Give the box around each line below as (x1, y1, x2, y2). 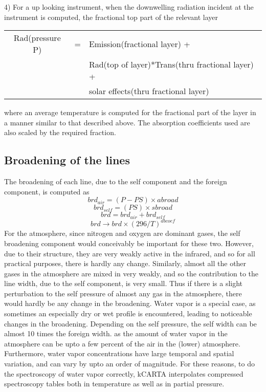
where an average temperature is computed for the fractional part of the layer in (4, 107, 256, 118)
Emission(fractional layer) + (88, 37, 190, 50)
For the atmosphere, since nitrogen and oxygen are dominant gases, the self (4, 228, 240, 238)
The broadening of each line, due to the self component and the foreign (4, 176, 227, 187)
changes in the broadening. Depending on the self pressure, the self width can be (4, 318, 257, 329)
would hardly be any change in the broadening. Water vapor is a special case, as (4, 298, 256, 309)
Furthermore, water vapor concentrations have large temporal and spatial (4, 348, 234, 359)
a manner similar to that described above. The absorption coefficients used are (4, 117, 250, 127)
